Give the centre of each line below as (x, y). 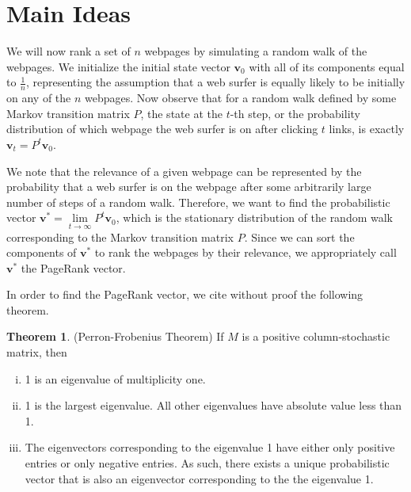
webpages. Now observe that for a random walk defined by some (241, 98)
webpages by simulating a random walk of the (256, 51)
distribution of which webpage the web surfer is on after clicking (162, 129)
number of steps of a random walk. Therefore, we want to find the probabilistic (198, 202)
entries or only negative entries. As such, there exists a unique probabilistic (207, 463)
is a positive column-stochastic (316, 336)
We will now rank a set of (68, 51)
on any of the (39, 98)
